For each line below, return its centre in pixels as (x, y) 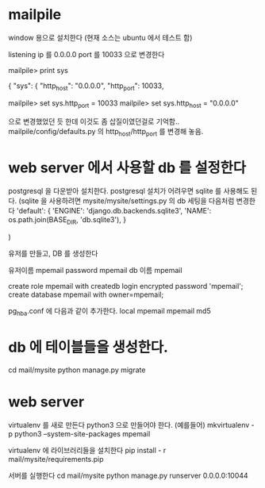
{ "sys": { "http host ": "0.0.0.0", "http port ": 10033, (86, 86)
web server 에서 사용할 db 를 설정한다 (127, 167)
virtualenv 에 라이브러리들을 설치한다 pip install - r (87, 450)
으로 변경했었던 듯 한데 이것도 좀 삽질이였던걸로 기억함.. (94, 121)
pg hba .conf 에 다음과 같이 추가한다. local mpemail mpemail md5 (110, 312)
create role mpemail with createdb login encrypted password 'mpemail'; (126, 286)
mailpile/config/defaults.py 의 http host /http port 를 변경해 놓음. (106, 132)
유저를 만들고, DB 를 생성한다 (53, 254)
